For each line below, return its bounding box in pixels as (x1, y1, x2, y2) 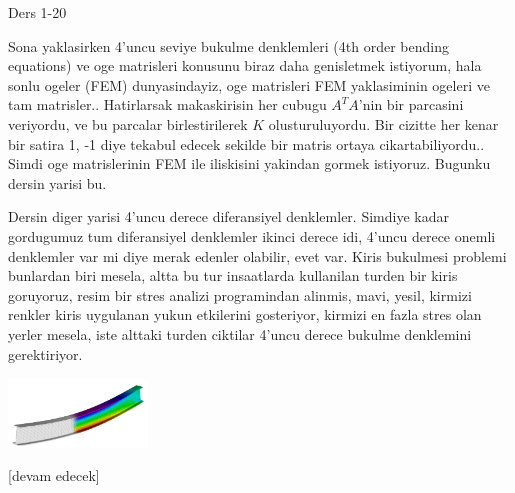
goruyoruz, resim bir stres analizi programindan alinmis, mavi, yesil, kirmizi (8, 284, 472, 305)
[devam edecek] (8, 465, 100, 486)
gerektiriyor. (8, 343, 83, 364)
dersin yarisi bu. (8, 172, 107, 193)
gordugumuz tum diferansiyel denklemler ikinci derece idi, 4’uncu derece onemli (8, 225, 496, 246)
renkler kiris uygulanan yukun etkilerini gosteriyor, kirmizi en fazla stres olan (8, 304, 482, 325)
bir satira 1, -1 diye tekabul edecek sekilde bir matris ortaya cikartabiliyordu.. (8, 133, 485, 154)
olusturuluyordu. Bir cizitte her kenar (268, 113, 499, 134)
